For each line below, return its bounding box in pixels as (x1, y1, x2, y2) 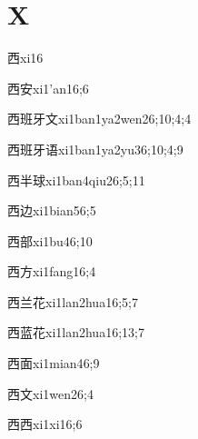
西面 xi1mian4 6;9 (7, 354, 100, 373)
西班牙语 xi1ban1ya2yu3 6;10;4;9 (7, 139, 183, 158)
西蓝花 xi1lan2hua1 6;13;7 (7, 323, 144, 342)
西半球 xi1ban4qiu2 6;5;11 (7, 170, 145, 189)
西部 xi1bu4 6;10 (7, 231, 93, 250)
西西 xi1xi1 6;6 (7, 414, 83, 434)
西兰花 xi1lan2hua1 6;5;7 (7, 292, 138, 311)
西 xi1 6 (7, 48, 44, 67)
